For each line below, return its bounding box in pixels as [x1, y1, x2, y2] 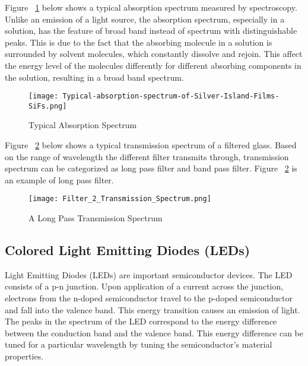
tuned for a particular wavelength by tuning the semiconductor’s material [5, 338, 272, 351]
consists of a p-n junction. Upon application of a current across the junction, [5, 280, 284, 292]
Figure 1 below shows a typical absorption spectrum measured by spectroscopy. [5, 1, 297, 13]
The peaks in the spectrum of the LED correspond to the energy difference [5, 315, 277, 327]
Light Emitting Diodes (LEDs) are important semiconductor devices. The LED [5, 268, 293, 281]
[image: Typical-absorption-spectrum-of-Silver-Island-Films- [28, 92, 280, 101]
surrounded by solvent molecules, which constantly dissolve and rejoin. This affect [5, 47, 303, 60]
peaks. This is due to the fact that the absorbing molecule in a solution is [5, 36, 272, 48]
